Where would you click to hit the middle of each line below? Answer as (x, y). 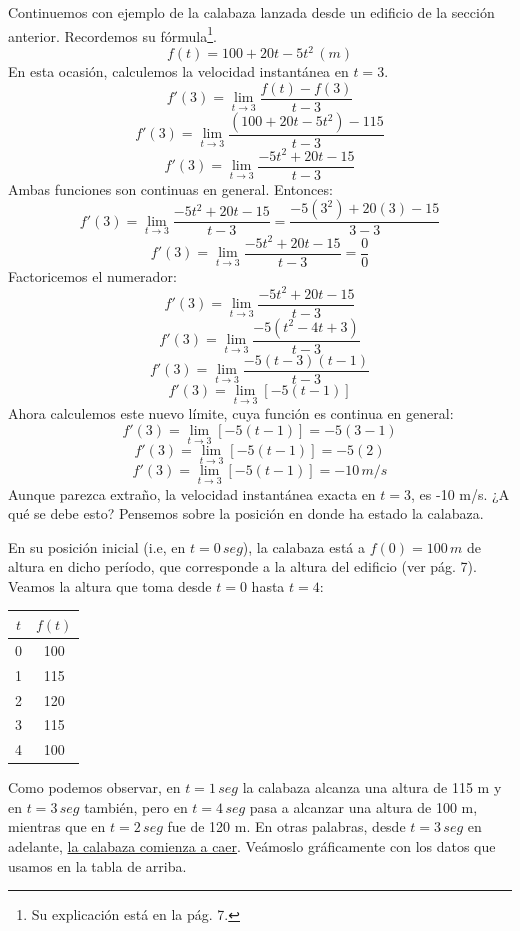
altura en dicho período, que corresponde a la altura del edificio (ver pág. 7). (242, 566)
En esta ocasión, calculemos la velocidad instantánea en (178, 71)
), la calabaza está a (303, 546)
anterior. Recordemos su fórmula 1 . (112, 34)
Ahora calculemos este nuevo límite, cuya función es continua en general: (231, 413)
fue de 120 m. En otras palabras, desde (286, 826)
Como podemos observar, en (94, 787)
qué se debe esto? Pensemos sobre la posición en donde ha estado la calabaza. (246, 513)
